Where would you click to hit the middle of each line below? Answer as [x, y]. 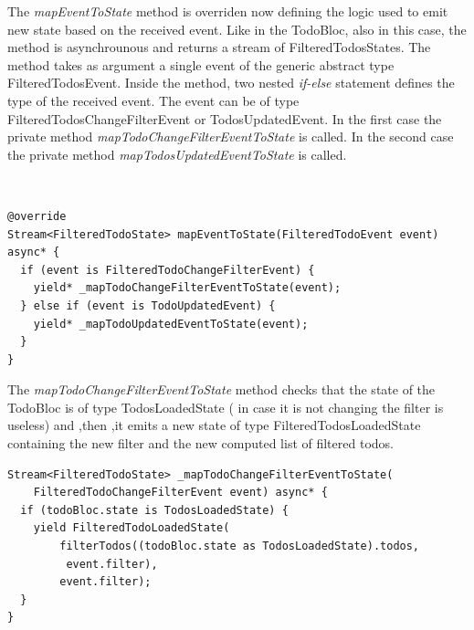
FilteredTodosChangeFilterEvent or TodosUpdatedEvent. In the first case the [225, 118]
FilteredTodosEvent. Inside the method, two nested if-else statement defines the [231, 83]
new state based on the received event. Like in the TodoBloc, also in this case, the [237, 29]
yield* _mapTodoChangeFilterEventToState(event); [187, 288]
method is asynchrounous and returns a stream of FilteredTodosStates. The [219, 47]
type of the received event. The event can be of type [153, 100]
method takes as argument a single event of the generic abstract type [201, 64]
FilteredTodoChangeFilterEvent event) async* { [180, 493]
